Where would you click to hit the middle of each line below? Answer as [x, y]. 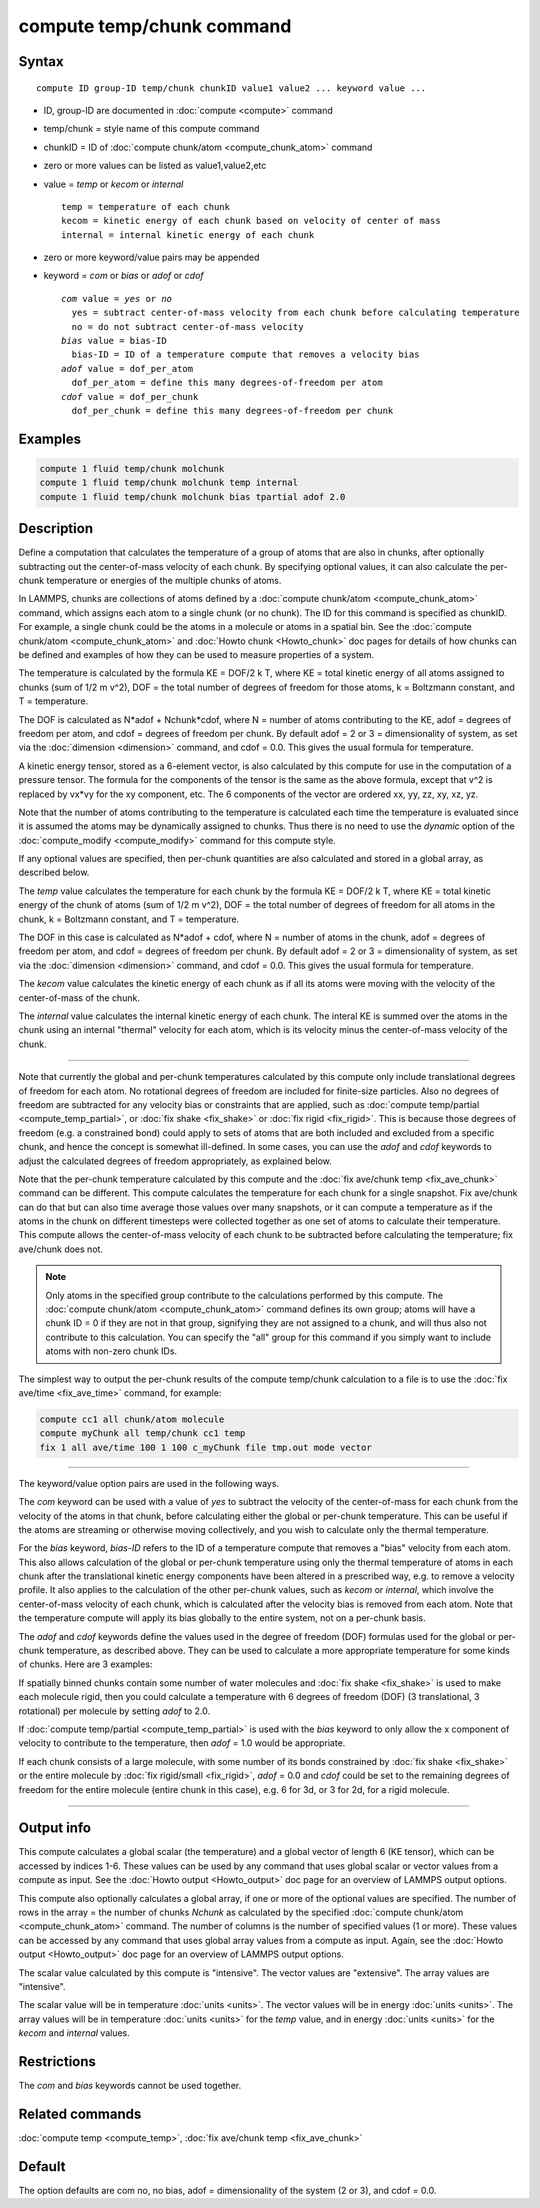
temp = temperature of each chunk [145, 206]
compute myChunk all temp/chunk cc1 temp [142, 1433]
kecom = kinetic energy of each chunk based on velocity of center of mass [251, 221]
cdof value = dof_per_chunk [130, 396]
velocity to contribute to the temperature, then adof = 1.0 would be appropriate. [182, 1743]
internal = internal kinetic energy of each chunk [188, 234]
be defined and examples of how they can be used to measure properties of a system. [196, 654]
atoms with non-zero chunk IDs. [111, 1351]
